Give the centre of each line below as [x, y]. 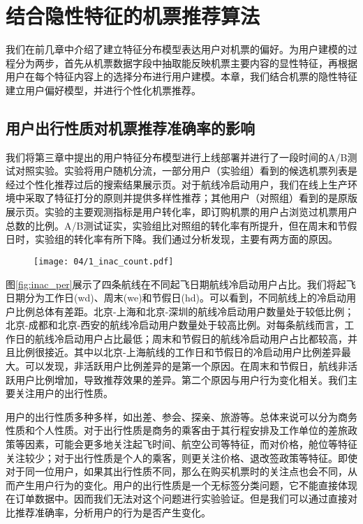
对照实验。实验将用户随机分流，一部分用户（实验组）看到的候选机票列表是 [186, 171]
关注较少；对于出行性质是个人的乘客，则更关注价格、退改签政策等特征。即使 [181, 457]
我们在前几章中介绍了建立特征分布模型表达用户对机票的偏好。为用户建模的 [177, 49]
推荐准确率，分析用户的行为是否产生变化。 [113, 512]
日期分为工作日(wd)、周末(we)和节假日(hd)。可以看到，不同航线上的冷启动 [176, 298]
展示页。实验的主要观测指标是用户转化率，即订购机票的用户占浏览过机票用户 [181, 212]
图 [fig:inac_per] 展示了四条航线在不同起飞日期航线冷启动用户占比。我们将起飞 [181, 284]
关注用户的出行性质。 [64, 393]
